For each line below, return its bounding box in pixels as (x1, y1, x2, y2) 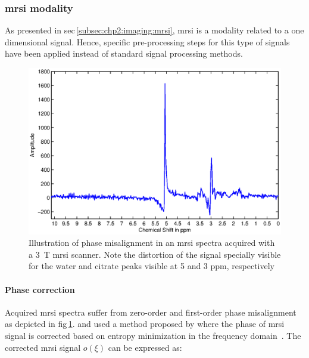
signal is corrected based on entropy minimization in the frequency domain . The (5, 329, 301, 342)
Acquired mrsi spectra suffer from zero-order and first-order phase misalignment (5, 305, 296, 318)
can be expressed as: (108, 341, 182, 353)
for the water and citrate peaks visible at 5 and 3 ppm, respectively (29, 260, 274, 272)
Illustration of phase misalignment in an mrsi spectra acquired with (29, 236, 275, 249)
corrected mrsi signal (5, 341, 81, 353)
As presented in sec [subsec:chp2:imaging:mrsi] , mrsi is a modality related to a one (5, 24, 304, 36)
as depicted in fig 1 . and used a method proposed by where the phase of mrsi (5, 317, 285, 330)
